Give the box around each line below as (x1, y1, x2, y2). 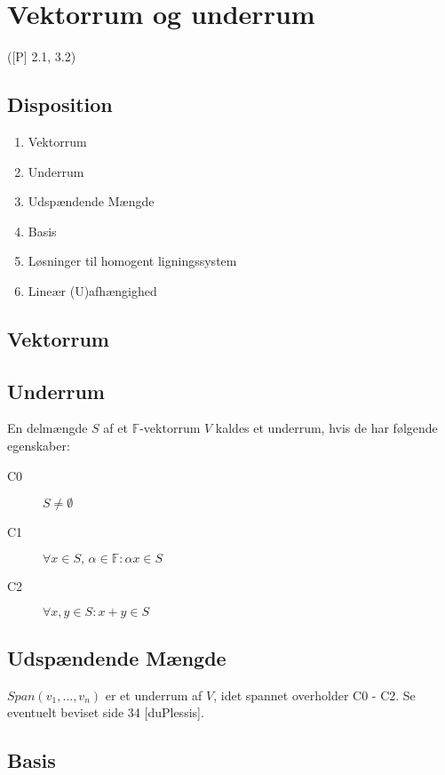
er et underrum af (105, 685, 203, 704)
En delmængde (7, 419, 88, 437)
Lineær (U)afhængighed (28, 281, 157, 300)
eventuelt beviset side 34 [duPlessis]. (7, 703, 204, 722)
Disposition (7, 91, 113, 118)
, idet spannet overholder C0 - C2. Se (213, 685, 416, 704)
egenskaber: (7, 436, 70, 455)
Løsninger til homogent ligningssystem (28, 252, 237, 270)
